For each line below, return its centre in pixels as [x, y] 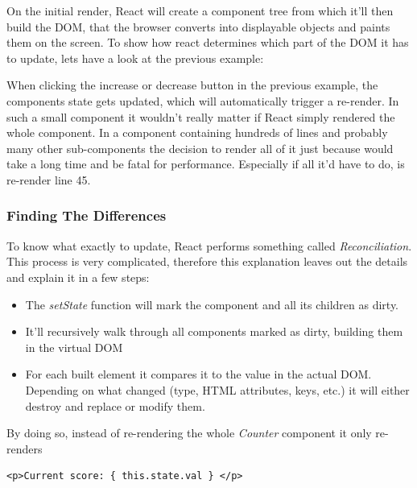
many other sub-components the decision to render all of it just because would [200, 148]
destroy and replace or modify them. [115, 405]
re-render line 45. [49, 179]
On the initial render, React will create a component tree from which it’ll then [200, 10]
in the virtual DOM [74, 347]
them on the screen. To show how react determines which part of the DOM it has [208, 42]
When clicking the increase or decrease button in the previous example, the [192, 85]
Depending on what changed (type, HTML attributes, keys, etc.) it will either [217, 389]
